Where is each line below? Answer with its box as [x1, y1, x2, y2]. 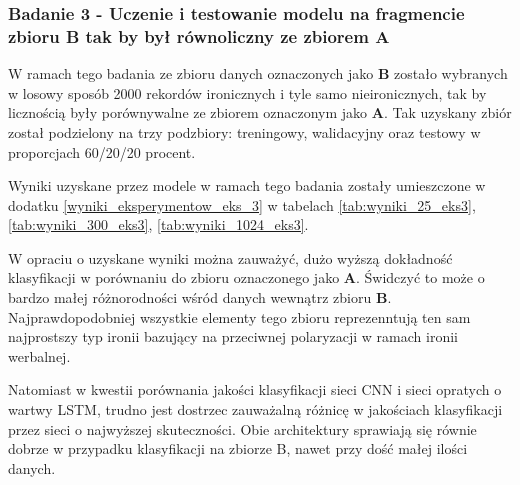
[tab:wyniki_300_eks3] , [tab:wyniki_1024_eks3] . [8, 214, 309, 235]
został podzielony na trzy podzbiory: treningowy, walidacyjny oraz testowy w [8, 121, 481, 142]
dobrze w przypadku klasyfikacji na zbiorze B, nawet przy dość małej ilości [8, 438, 468, 459]
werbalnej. [8, 345, 71, 366]
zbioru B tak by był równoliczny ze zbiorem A [8, 23, 390, 48]
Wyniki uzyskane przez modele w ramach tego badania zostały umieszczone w [8, 175, 486, 196]
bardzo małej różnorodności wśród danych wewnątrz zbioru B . [8, 287, 392, 308]
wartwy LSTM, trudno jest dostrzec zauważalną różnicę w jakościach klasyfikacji [8, 399, 503, 420]
